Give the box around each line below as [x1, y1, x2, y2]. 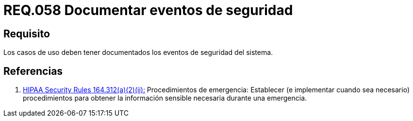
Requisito [3, 27, 50, 40]
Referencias [3, 65, 63, 77]
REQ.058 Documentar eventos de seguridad [3, 2, 293, 18]
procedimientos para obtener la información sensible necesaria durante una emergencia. [23, 94, 307, 103]
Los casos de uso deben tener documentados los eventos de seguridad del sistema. [3, 48, 273, 57]
